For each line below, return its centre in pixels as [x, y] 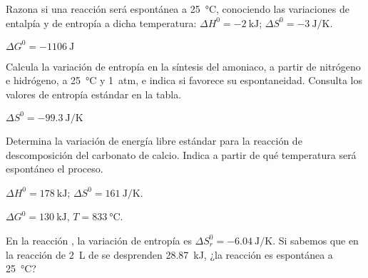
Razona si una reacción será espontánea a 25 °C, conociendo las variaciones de [178, 9]
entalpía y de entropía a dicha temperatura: [101, 22]
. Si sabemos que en [316, 240]
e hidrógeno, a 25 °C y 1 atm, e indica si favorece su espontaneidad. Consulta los [184, 80]
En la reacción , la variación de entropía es [99, 240]
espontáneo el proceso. [55, 169]
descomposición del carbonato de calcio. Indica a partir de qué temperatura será [181, 154]
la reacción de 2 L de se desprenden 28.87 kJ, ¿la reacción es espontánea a [169, 254]
